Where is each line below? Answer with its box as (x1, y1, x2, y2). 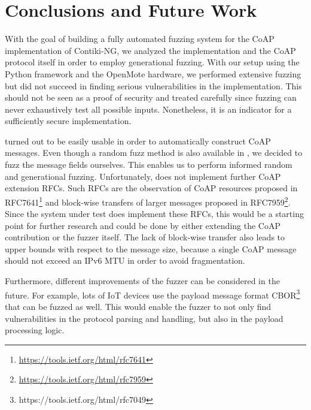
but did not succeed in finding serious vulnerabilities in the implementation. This (5, 79, 302, 92)
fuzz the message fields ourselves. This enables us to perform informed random (5, 158, 292, 171)
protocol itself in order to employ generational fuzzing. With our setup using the (5, 56, 300, 68)
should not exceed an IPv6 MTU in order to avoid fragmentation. (5, 254, 245, 267)
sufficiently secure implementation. (5, 114, 132, 127)
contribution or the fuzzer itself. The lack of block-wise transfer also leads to (5, 231, 285, 243)
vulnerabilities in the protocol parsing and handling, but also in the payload (5, 312, 283, 324)
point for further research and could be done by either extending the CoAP (5, 219, 280, 231)
